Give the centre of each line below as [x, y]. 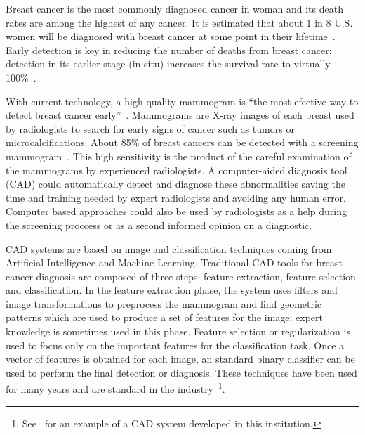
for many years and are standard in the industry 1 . [115, 388]
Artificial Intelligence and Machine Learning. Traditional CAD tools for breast [174, 262]
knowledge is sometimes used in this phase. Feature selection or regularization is [178, 331]
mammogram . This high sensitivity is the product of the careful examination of [179, 156]
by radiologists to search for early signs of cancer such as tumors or [150, 128]
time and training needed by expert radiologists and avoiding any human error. [176, 197]
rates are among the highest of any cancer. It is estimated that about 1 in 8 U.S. [179, 22]
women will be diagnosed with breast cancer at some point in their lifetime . [171, 36]
